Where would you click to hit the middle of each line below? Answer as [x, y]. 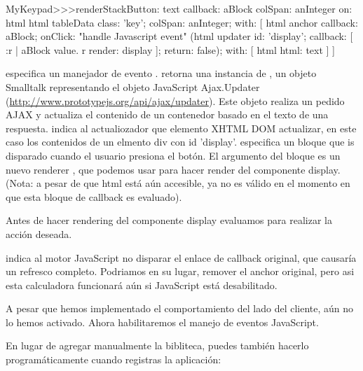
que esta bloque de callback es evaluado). [94, 196]
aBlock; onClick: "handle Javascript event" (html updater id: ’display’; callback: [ [179, 36]
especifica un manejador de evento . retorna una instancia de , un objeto [161, 73]
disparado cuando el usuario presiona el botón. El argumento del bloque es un [173, 155]
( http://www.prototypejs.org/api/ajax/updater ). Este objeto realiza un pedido [175, 100]
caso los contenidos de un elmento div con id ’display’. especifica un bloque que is [180, 142]
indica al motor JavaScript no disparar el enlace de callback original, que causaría [181, 257]
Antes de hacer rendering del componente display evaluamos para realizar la [169, 220]
